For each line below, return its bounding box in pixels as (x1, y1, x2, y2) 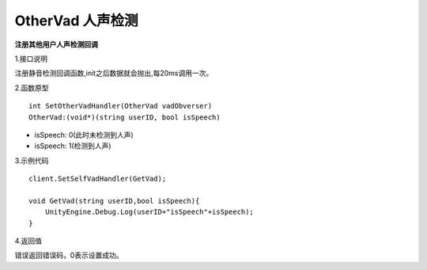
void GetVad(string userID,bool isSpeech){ (28, 196, 200, 205)
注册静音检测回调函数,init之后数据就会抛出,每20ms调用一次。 (14, 68, 213, 78)
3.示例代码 (14, 155, 49, 165)
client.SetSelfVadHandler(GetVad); (28, 174, 167, 184)
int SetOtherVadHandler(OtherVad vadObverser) (28, 101, 213, 111)
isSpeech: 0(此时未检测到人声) (34, 130, 134, 139)
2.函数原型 (14, 83, 49, 93)
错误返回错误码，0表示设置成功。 (14, 250, 123, 260)
